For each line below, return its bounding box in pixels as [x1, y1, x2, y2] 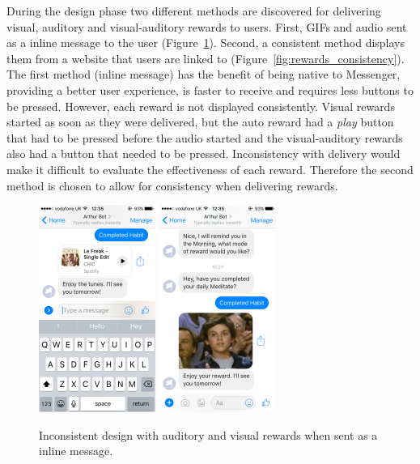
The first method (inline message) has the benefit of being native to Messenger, [6, 66, 401, 83]
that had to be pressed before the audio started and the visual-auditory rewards [6, 129, 403, 146]
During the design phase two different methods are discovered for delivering [6, 2, 381, 19]
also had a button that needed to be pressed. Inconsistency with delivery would [6, 145, 401, 162]
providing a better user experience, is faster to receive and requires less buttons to [6, 81, 414, 98]
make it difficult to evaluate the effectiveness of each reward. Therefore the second [6, 160, 414, 177]
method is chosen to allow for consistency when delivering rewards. [6, 177, 338, 194]
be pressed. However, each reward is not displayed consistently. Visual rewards [6, 97, 395, 114]
